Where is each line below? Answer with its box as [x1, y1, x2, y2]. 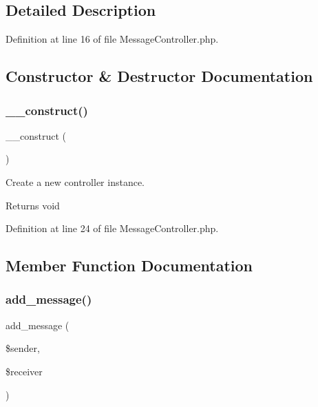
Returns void [6, 198, 60, 212]
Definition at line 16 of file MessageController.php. [6, 32, 219, 46]
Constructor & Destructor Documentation [6, 65, 313, 87]
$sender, [6, 341, 40, 355]
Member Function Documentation [6, 255, 253, 276]
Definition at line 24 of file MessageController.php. [6, 221, 219, 236]
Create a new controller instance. [6, 174, 145, 189]
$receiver [6, 364, 43, 378]
